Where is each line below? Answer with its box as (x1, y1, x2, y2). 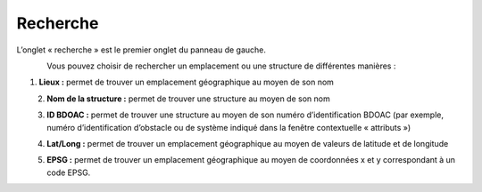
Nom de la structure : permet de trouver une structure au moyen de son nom (46, 93, 330, 104)
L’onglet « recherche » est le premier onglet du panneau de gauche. (16, 44, 267, 55)
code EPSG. (46, 167, 91, 178)
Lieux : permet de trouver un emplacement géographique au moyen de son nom (38, 76, 335, 88)
